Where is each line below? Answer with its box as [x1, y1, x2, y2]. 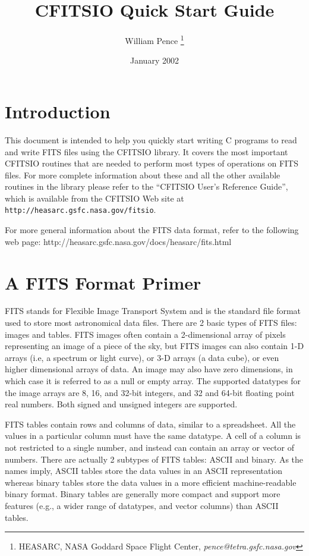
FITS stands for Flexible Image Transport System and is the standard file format [5, 304, 301, 317]
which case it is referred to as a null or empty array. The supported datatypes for [5, 375, 301, 387]
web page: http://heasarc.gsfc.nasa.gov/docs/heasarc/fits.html [5, 235, 232, 247]
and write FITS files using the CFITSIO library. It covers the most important [5, 145, 288, 158]
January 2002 [130, 54, 179, 67]
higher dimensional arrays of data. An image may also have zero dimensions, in [5, 363, 293, 375]
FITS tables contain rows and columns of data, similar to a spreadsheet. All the [5, 417, 296, 430]
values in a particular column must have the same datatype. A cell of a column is [5, 429, 301, 442]
